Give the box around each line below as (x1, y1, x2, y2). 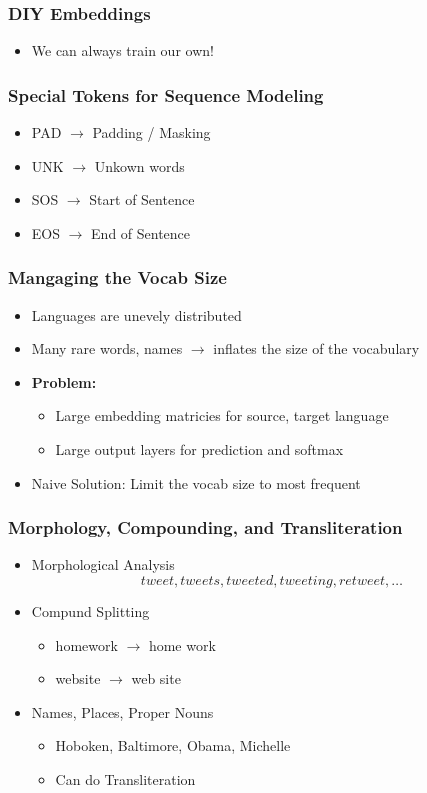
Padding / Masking (92, 122, 211, 143)
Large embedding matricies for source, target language (55, 405, 389, 426)
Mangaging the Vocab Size (8, 265, 227, 290)
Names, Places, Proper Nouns (31, 701, 214, 722)
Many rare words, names (31, 338, 183, 359)
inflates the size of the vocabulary (213, 338, 420, 359)
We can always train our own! (31, 40, 214, 61)
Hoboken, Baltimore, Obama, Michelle (55, 735, 291, 756)
